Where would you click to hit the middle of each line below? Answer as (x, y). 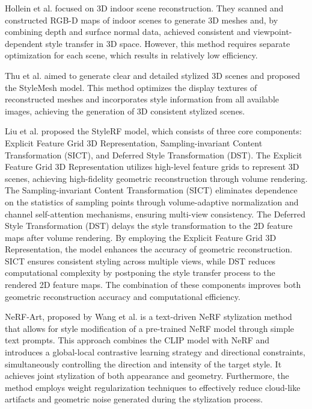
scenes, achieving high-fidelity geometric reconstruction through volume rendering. (156, 178)
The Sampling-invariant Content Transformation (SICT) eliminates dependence (151, 190)
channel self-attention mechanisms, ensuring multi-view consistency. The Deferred (155, 214)
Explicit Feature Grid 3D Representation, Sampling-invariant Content (134, 142)
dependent (24, 43)
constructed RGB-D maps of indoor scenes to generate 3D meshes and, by (142, 20)
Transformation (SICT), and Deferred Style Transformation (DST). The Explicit (154, 155)
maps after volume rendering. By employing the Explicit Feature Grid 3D (141, 237)
